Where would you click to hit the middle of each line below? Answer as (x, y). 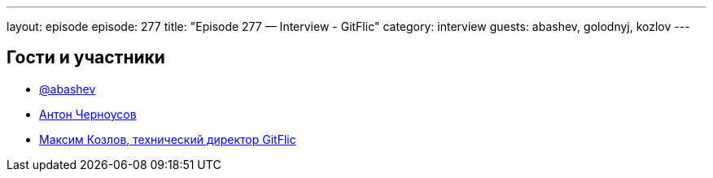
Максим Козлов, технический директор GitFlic (168, 139)
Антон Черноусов (88, 114)
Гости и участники (86, 58)
